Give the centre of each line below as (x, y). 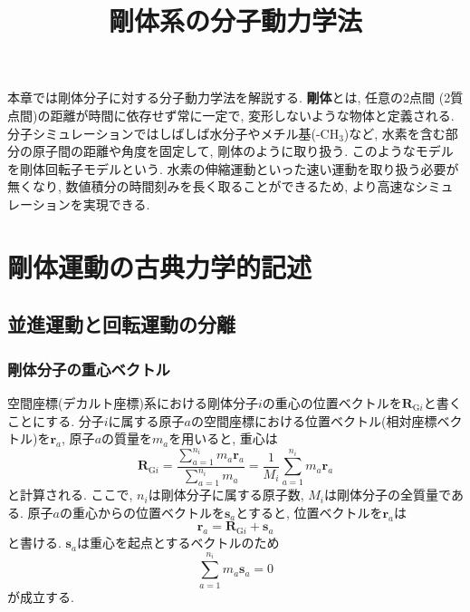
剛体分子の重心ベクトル (89, 369)
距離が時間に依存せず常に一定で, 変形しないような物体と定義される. (252, 115)
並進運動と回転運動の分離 (121, 324)
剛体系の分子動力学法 (235, 20)
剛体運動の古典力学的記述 (160, 266)
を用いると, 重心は (223, 438)
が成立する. (41, 596)
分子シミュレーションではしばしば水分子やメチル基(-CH (173, 133)
